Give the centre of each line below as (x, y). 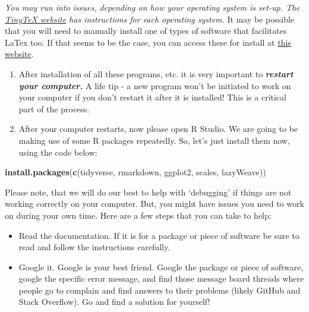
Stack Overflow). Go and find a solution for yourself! (114, 302)
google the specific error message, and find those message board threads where (161, 278)
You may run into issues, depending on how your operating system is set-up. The (152, 7)
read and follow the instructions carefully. (94, 247)
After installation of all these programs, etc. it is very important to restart (156, 73)
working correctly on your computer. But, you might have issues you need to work (154, 204)
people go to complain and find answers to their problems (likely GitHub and (160, 290)
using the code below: (58, 152)
